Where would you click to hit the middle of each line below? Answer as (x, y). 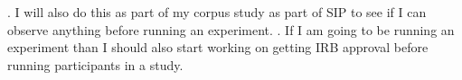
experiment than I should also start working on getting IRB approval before (218, 47)
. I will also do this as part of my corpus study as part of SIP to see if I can (217, 12)
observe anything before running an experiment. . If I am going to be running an (231, 29)
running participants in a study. (95, 64)
